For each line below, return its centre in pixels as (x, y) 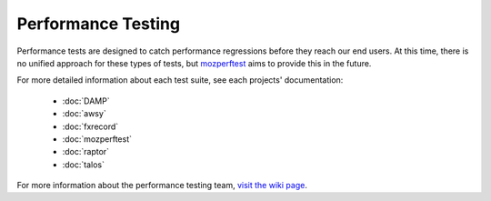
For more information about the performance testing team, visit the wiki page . (162, 186)
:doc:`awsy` (84, 114)
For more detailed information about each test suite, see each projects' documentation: (180, 80)
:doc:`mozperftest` (97, 139)
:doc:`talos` (83, 165)
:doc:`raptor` (85, 152)
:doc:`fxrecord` (90, 126)
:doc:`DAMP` (86, 101)
